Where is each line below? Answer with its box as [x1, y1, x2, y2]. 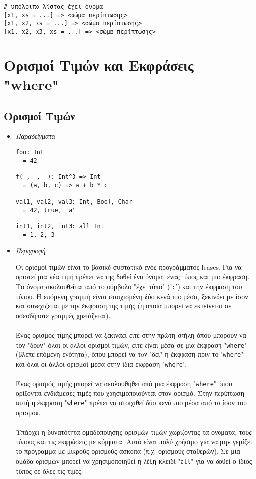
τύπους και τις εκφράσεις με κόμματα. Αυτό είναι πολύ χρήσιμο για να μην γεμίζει [15, 436, 252, 446]
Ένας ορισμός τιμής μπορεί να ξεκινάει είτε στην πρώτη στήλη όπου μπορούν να [15, 330, 246, 340]
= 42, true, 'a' [23, 206, 76, 214]
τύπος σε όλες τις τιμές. [15, 465, 83, 476]
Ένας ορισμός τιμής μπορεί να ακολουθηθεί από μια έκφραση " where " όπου [15, 378, 232, 389]
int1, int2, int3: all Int [15, 222, 104, 230]
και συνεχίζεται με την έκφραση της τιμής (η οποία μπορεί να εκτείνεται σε [15, 301, 232, 311]
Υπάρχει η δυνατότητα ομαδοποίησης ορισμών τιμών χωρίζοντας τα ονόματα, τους [15, 427, 252, 437]
